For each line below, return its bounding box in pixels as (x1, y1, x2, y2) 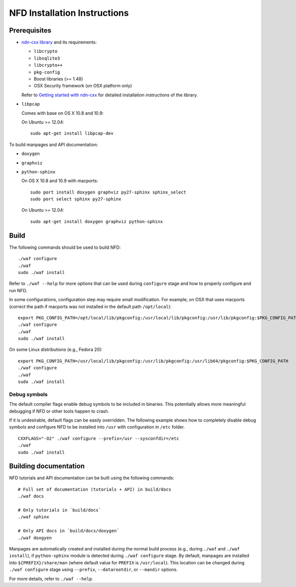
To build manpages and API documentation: (9, 141, 98, 148)
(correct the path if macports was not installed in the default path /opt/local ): (9, 304, 172, 310)
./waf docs (18, 494, 44, 499)
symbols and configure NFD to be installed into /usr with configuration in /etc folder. (9, 424, 185, 430)
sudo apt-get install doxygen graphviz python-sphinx (30, 219, 163, 224)
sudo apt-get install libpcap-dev (30, 131, 113, 136)
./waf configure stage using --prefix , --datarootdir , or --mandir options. (9, 567, 178, 573)
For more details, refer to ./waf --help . (9, 576, 93, 582)
